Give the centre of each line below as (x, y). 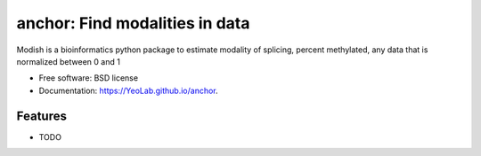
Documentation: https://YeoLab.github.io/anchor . (128, 90)
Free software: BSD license (88, 78)
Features (41, 116)
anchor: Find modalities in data (133, 23)
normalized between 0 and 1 (68, 61)
